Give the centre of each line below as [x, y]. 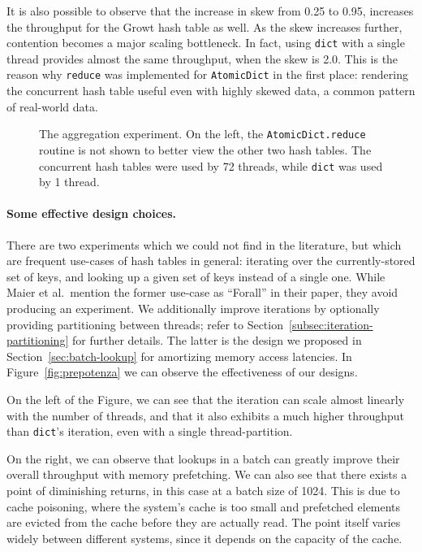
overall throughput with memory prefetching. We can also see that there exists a [207, 474]
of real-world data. [52, 106]
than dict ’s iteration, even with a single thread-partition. [150, 431]
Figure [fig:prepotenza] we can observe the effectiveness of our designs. [182, 372]
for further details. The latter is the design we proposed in [217, 340]
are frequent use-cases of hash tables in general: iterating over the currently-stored [211, 261]
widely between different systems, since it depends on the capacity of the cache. [205, 538]
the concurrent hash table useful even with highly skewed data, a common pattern [211, 91]
